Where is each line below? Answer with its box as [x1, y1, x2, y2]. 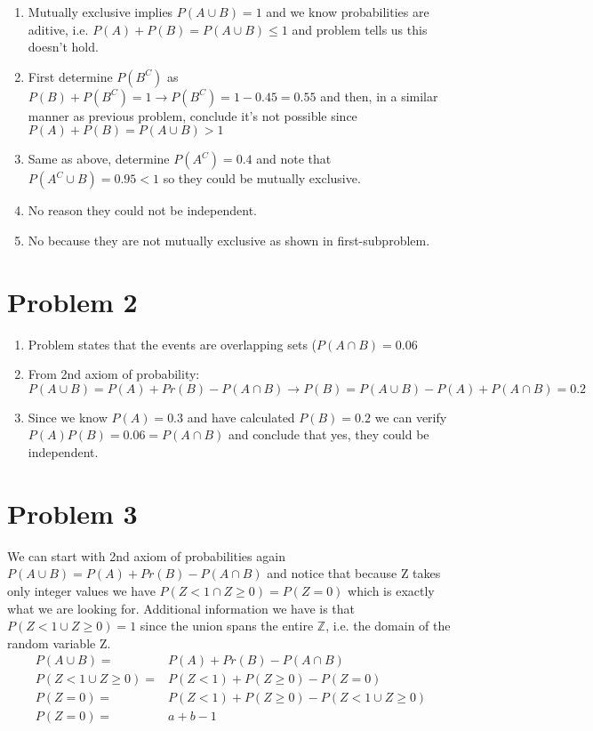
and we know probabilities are [266, 3, 429, 20]
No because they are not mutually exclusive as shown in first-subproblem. [28, 230, 430, 249]
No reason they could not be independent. [28, 201, 257, 220]
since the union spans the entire [140, 616, 314, 635]
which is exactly [348, 581, 435, 599]
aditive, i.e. [28, 20, 89, 38]
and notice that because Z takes [267, 564, 441, 582]
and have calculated [187, 407, 295, 426]
